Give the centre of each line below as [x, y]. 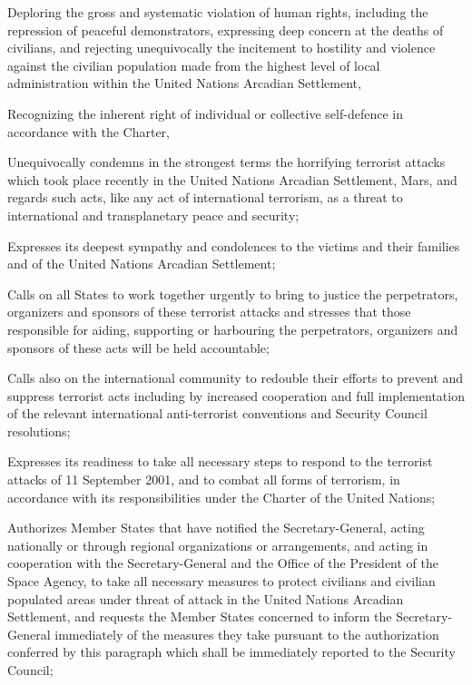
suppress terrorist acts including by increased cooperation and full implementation [236, 395]
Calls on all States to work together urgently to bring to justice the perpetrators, [233, 294]
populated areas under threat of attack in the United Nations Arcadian [206, 598]
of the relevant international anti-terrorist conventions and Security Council [217, 413]
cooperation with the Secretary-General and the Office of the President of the [223, 563]
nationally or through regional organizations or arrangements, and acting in [218, 545]
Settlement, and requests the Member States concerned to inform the [200, 616]
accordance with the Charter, [89, 131]
